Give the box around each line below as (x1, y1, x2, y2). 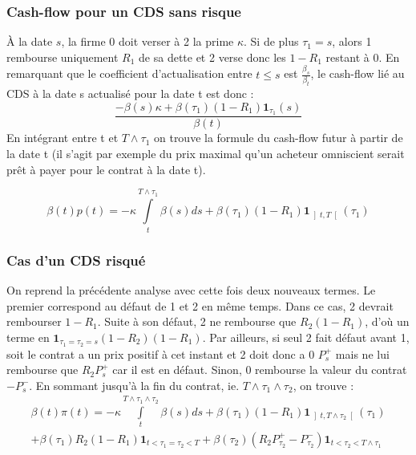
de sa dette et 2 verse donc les (139, 48, 286, 65)
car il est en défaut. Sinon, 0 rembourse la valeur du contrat (112, 361, 407, 378)
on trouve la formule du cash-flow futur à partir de (153, 129, 403, 146)
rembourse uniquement (6, 48, 119, 65)
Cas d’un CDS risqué (6, 250, 146, 270)
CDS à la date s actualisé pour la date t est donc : (6, 84, 254, 101)
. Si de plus (244, 33, 299, 50)
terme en (6, 328, 50, 345)
